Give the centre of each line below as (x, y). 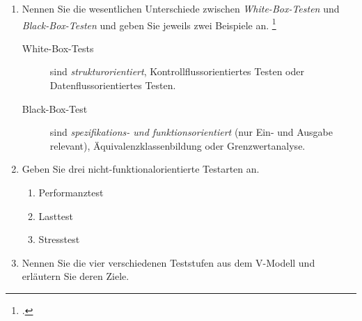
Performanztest (71, 192)
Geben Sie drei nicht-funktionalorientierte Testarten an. (141, 169)
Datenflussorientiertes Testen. (113, 85)
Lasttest (56, 216)
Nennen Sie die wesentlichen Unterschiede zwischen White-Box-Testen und (181, 8)
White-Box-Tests (58, 48)
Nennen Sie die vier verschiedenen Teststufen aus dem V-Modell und (168, 262)
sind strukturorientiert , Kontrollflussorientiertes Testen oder (177, 71)
